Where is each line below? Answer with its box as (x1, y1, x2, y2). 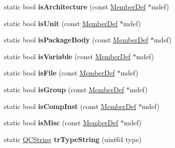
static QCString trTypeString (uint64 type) (4, 134, 142, 144)
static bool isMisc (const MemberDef (4, 117, 118, 128)
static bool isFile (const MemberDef (4, 68, 115, 78)
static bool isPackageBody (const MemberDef (4, 35, 148, 45)
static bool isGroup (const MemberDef (4, 84, 124, 94)
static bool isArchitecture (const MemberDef (4, 1, 146, 11)
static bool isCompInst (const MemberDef (4, 101, 136, 111)
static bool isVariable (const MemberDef (4, 51, 131, 61)
